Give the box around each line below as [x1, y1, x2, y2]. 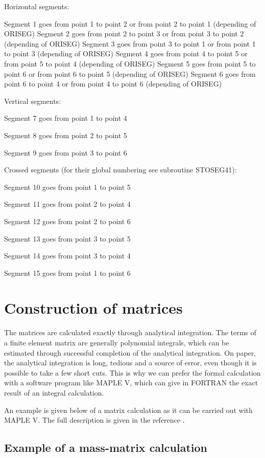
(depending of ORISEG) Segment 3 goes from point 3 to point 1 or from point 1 [4, 38, 256, 49]
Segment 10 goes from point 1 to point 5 [4, 181, 131, 192]
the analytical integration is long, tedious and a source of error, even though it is [4, 357, 257, 368]
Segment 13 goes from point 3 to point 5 [4, 233, 131, 244]
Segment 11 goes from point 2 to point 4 [4, 199, 131, 209]
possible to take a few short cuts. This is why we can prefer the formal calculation [4, 367, 261, 378]
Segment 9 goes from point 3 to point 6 [4, 147, 127, 158]
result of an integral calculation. [4, 387, 104, 398]
